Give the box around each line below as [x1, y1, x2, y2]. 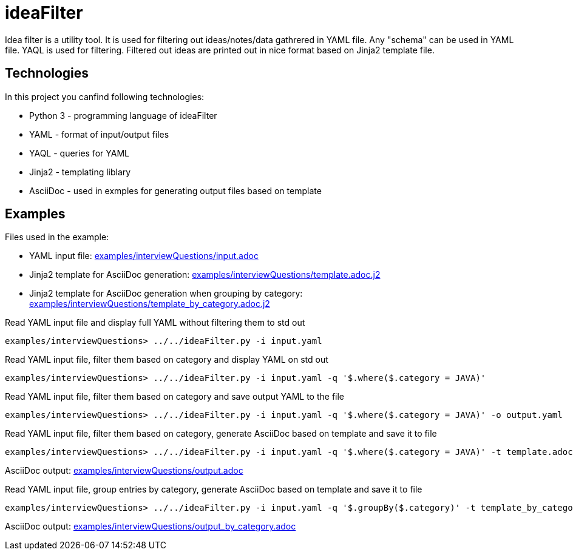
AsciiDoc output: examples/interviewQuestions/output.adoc [5, 465, 243, 476]
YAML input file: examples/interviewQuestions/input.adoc [29, 251, 259, 261]
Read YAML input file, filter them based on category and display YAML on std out [5, 354, 328, 365]
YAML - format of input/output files [29, 129, 169, 140]
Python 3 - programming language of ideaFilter [29, 110, 217, 121]
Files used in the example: [5, 232, 109, 243]
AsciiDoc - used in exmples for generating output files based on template [29, 185, 322, 196]
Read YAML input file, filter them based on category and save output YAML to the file [5, 391, 345, 402]
